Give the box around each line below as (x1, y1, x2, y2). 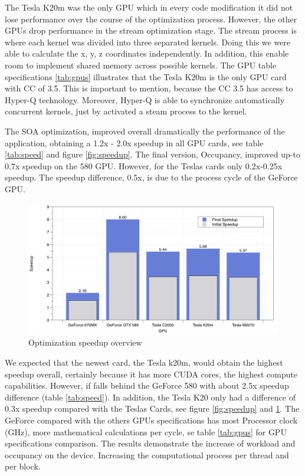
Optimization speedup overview (28, 336, 142, 349)
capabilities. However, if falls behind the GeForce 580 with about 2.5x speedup (5, 379, 289, 392)
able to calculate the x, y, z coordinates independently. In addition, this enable (5, 47, 289, 60)
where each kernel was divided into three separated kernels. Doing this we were (5, 35, 291, 48)
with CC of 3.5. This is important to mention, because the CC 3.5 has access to (5, 82, 293, 94)
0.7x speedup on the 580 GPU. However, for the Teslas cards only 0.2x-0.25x (5, 159, 283, 172)
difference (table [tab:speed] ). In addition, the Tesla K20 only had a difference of (5, 390, 296, 403)
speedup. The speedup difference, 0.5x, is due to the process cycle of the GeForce (5, 171, 298, 183)
